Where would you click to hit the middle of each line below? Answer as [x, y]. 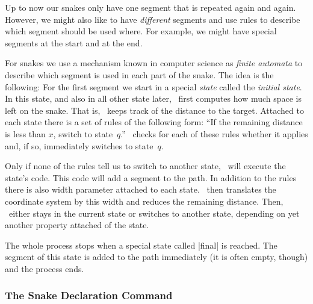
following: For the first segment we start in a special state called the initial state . [153, 86]
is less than [25, 133]
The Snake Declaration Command [89, 295]
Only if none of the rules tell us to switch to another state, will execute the [145, 166]
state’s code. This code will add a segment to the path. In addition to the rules [151, 177]
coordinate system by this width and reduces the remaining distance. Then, [144, 201]
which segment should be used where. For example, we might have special [141, 31]
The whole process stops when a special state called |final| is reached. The [141, 245]
